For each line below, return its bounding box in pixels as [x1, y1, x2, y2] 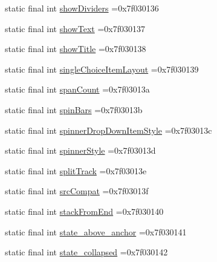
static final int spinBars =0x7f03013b [5, 103, 143, 116]
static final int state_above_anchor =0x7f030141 [5, 225, 187, 238]
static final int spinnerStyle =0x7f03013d [5, 144, 156, 157]
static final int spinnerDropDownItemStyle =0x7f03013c [5, 123, 212, 136]
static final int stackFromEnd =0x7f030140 [5, 205, 164, 217]
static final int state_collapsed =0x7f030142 [5, 246, 168, 258]
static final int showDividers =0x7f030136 [5, 2, 159, 14]
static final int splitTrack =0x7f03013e [5, 164, 147, 177]
